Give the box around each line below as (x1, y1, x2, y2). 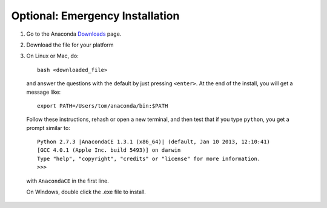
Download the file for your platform (26, 41, 114, 48)
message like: (26, 88, 61, 96)
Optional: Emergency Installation (11, 9, 180, 22)
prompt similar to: (26, 124, 71, 131)
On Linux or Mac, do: (26, 52, 79, 60)
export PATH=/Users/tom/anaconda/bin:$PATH (37, 102, 168, 109)
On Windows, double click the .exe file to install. (26, 188, 147, 196)
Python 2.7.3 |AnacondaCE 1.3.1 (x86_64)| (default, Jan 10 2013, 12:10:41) (37, 138, 271, 145)
